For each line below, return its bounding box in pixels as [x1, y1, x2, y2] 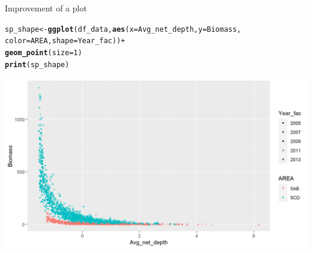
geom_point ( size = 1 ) [5, 48, 82, 57]
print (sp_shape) [5, 60, 70, 69]
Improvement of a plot [5, 2, 87, 14]
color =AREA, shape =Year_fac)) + [5, 37, 125, 46]
